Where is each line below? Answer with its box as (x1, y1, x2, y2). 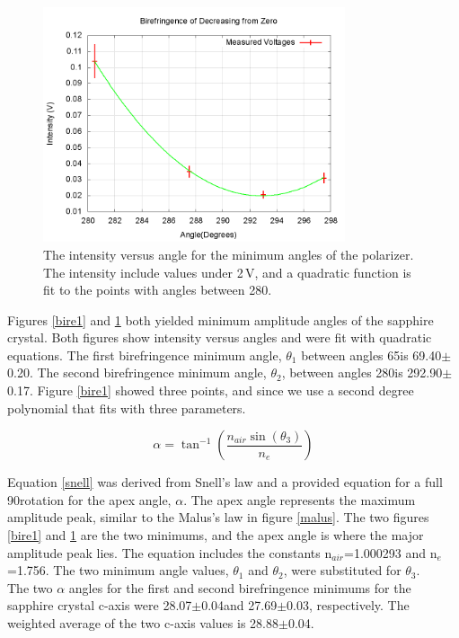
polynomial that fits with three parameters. (7, 398, 246, 417)
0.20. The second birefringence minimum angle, (7, 363, 267, 382)
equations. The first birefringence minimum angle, (7, 345, 282, 364)
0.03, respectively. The (287, 596, 410, 615)
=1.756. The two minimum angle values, (7, 561, 229, 580)
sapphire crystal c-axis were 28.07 (7, 596, 192, 615)
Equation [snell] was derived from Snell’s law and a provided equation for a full (7, 473, 443, 492)
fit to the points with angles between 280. (43, 280, 272, 299)
